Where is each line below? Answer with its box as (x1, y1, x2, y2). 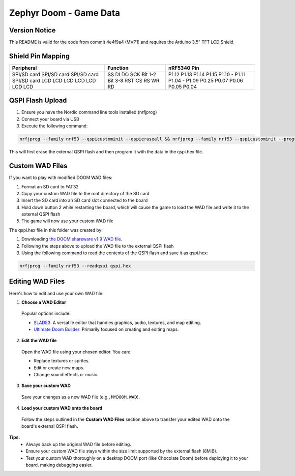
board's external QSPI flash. (21, 423, 78, 429)
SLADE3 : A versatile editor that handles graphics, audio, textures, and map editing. (33, 320, 201, 326)
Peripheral (12, 64, 37, 71)
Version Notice (9, 26, 56, 34)
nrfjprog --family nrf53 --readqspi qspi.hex (19, 263, 131, 269)
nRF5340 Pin (168, 64, 199, 71)
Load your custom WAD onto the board (21, 405, 103, 411)
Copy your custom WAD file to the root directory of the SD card (21, 190, 150, 196)
